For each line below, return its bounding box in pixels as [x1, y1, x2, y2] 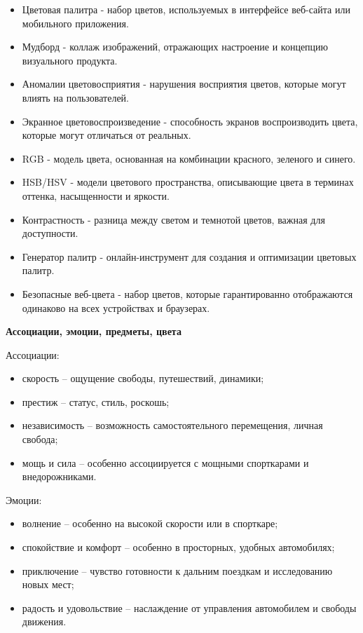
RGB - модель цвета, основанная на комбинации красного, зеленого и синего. [22, 151, 356, 165]
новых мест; [22, 577, 74, 592]
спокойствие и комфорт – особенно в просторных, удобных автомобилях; [22, 540, 335, 554]
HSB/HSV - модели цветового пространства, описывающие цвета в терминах [22, 175, 354, 189]
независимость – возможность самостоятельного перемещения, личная [22, 418, 323, 433]
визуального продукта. [22, 53, 118, 67]
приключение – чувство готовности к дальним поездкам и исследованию [22, 563, 333, 578]
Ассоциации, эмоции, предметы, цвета [6, 324, 181, 339]
